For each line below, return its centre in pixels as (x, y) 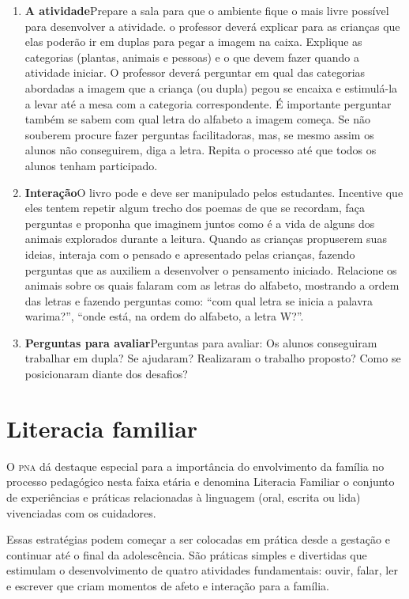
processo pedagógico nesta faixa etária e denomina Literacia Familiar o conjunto (201, 481)
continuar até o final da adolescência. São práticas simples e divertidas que (187, 554)
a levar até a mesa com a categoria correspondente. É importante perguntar (208, 103)
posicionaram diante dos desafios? (106, 374)
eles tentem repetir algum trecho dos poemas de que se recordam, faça (195, 208)
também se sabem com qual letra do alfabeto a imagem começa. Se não (198, 119)
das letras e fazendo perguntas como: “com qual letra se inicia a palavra (199, 300)
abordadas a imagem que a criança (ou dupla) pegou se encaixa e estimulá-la (211, 87)
